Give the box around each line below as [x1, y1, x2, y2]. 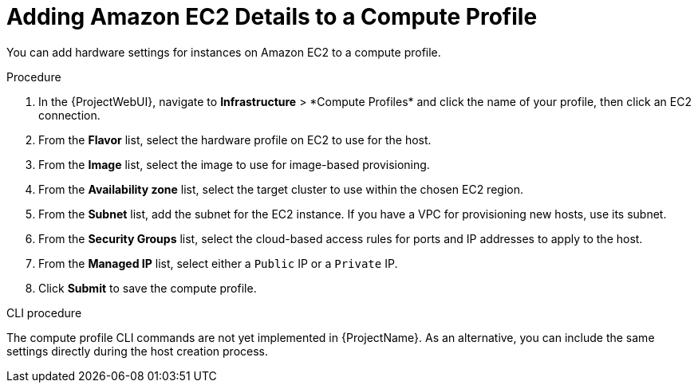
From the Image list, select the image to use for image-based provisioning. [38, 157, 430, 171]
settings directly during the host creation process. [6, 344, 269, 358]
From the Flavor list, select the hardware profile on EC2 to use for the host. [38, 132, 432, 147]
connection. [38, 108, 101, 122]
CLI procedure [6, 305, 82, 320]
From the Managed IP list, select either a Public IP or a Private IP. [38, 256, 398, 270]
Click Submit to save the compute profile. [38, 281, 257, 295]
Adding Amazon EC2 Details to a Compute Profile [6, 3, 538, 30]
